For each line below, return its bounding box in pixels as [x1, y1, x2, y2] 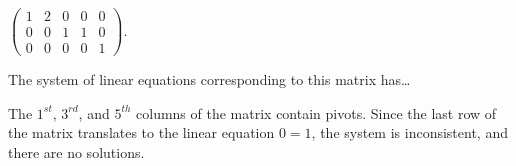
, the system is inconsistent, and [311, 122, 508, 143]
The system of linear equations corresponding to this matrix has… [8, 69, 411, 90]
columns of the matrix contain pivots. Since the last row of [136, 102, 497, 123]
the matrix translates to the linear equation [8, 122, 275, 143]
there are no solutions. [8, 141, 145, 162]
